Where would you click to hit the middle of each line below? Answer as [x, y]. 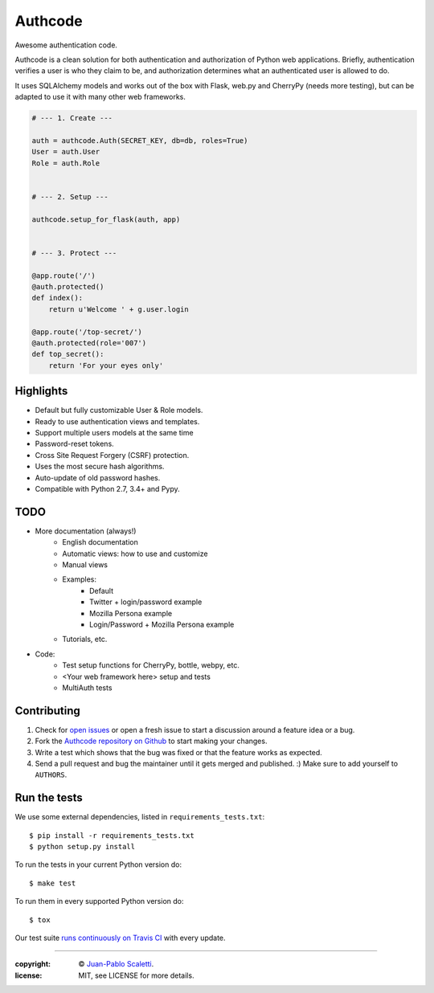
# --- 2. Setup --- [70, 196]
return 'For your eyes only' [106, 365]
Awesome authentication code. [66, 45]
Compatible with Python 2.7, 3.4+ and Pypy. [107, 488]
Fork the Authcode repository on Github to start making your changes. [151, 741]
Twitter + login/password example [146, 602]
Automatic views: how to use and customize [135, 554]
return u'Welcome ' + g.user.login [119, 309]
